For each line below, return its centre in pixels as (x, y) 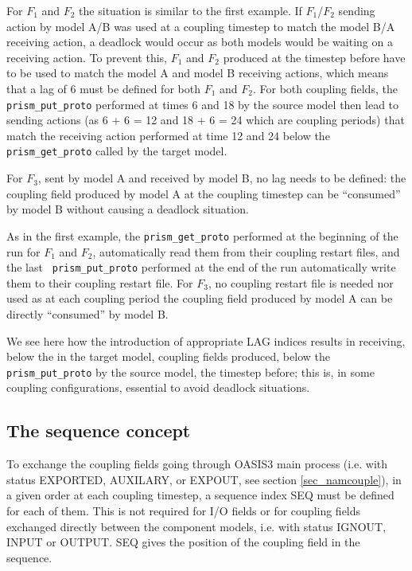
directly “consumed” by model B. (87, 313)
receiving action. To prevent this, (87, 57)
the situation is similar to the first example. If (190, 10)
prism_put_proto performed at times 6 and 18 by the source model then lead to (203, 104)
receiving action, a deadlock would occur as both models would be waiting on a (200, 42)
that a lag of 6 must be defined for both (103, 88)
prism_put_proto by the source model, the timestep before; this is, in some (190, 372)
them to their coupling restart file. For (100, 282)
